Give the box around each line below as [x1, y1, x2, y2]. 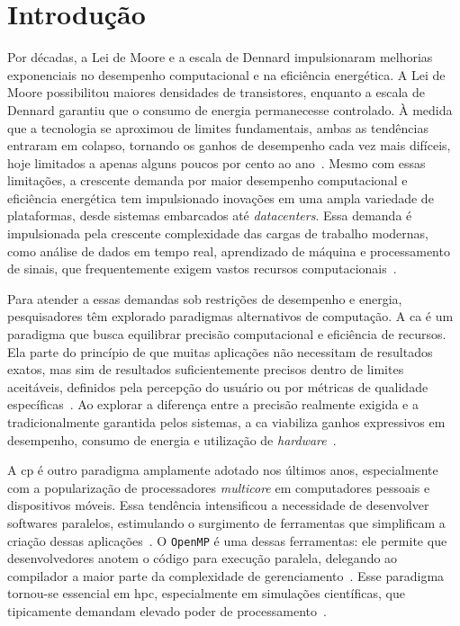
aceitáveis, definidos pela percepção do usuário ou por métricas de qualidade [7, 377, 428, 396]
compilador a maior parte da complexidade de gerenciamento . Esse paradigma [7, 566, 445, 585]
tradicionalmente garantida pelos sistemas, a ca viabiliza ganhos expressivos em [7, 413, 446, 431]
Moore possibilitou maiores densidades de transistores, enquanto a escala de [7, 83, 426, 102]
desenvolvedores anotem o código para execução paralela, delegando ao [7, 549, 398, 568]
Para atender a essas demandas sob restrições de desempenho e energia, [7, 289, 402, 308]
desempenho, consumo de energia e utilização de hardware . [7, 430, 337, 449]
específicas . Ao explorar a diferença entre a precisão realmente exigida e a [7, 395, 419, 414]
